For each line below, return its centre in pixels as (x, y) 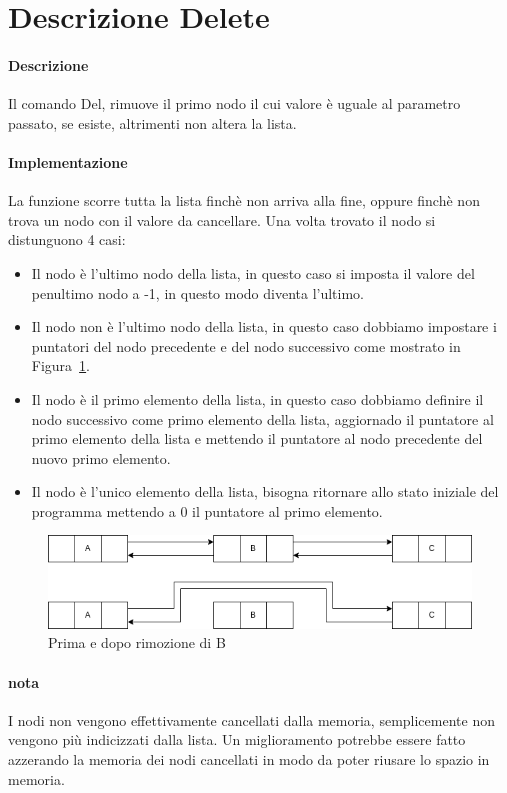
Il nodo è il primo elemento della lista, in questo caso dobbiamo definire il (257, 398)
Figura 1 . (61, 365)
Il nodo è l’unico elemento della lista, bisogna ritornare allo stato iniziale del (265, 491)
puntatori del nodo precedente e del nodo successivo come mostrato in (246, 345)
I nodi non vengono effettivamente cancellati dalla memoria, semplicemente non (251, 719)
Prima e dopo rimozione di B (137, 642)
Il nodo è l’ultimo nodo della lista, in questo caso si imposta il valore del (253, 272)
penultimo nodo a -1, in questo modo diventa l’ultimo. (198, 292)
